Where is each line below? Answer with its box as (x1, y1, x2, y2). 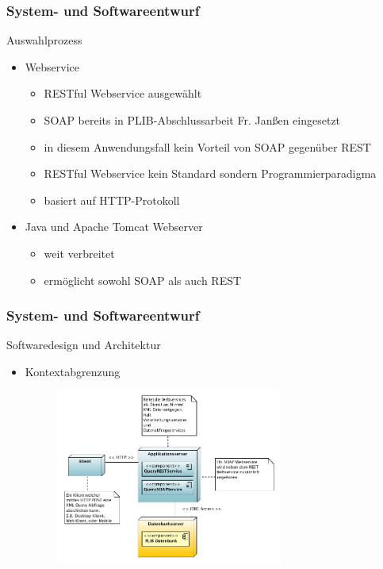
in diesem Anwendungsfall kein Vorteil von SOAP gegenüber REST (44, 138, 371, 155)
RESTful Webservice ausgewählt (44, 85, 202, 102)
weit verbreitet (44, 244, 115, 261)
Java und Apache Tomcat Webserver (25, 218, 203, 235)
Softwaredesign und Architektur (6, 336, 161, 353)
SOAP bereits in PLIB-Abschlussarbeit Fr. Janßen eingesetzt (44, 112, 341, 128)
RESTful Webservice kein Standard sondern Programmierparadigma (44, 165, 377, 182)
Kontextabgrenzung (25, 363, 121, 379)
